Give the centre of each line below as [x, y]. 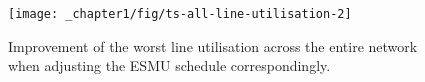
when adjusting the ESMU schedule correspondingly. [169, 65]
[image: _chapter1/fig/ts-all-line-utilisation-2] [180, 14]
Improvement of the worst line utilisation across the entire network [213, 45]
